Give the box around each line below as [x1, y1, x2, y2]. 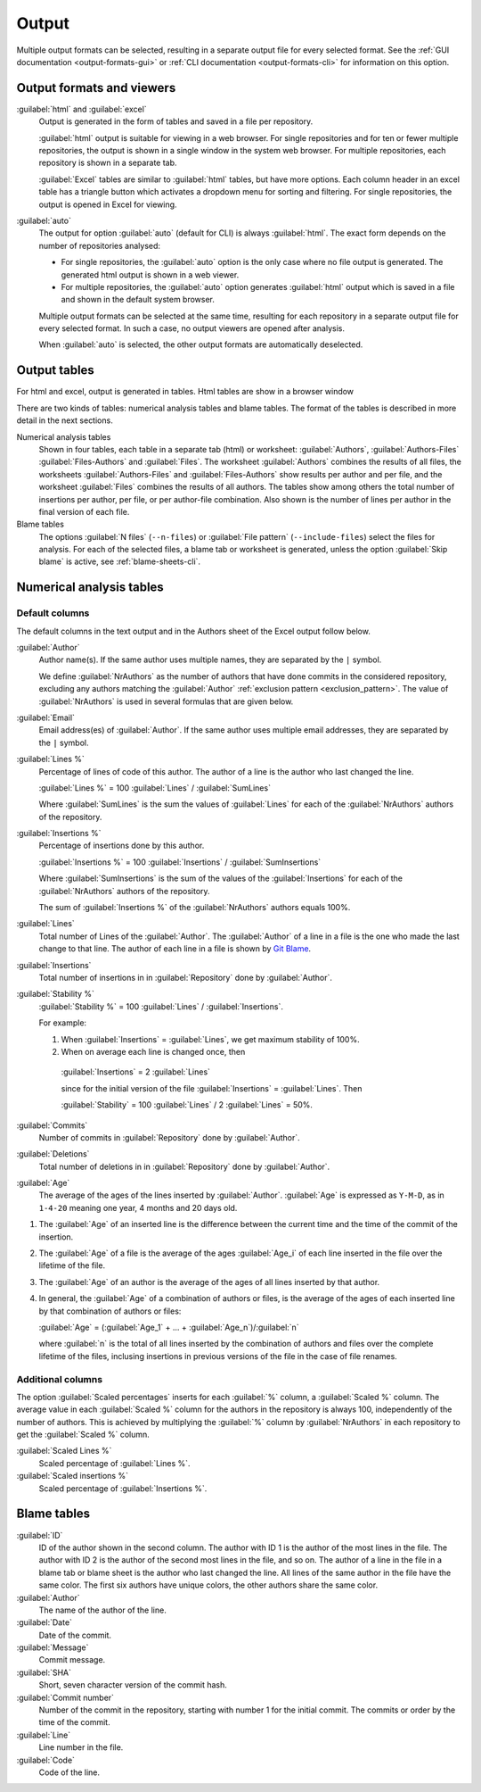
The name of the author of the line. [38, 1605, 167, 1615]
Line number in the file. [38, 1742, 124, 1753]
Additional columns [16, 1373, 102, 1385]
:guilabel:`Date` [16, 1617, 73, 1628]
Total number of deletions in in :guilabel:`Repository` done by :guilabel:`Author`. [38, 1161, 330, 1172]
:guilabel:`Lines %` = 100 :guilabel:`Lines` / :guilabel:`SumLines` [38, 782, 272, 793]
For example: [38, 1017, 87, 1028]
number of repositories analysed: [38, 240, 160, 251]
